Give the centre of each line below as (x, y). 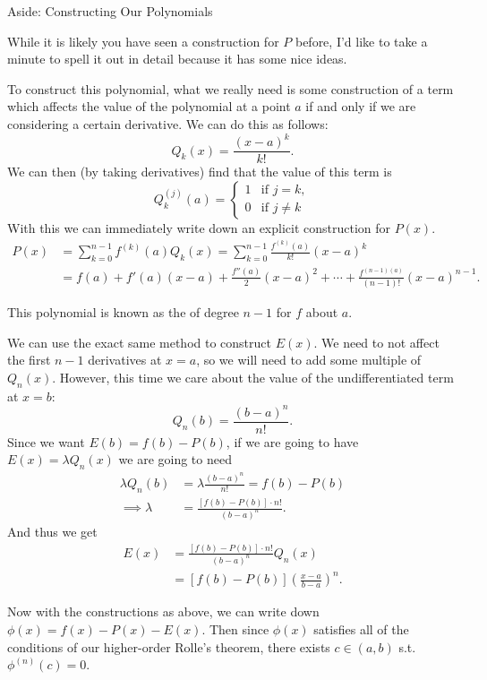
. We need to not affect (376, 342)
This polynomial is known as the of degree (123, 312)
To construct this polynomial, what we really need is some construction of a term (231, 88)
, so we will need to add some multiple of (309, 360)
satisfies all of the (361, 628)
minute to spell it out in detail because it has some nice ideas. (177, 59)
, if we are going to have (292, 441)
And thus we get (52, 532)
